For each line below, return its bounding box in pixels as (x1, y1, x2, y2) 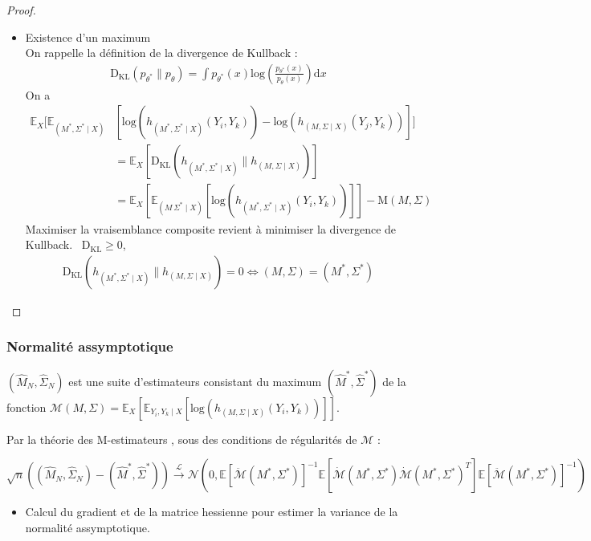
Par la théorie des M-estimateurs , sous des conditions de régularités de (6, 430, 357, 447)
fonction (6, 398, 47, 415)
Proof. (6, 2, 36, 18)
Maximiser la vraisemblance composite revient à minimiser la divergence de (25, 220, 397, 237)
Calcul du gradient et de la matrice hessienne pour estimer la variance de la (25, 503, 398, 520)
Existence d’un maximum (25, 28, 151, 45)
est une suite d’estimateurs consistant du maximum (68, 372, 322, 389)
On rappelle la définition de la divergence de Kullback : (25, 44, 298, 61)
